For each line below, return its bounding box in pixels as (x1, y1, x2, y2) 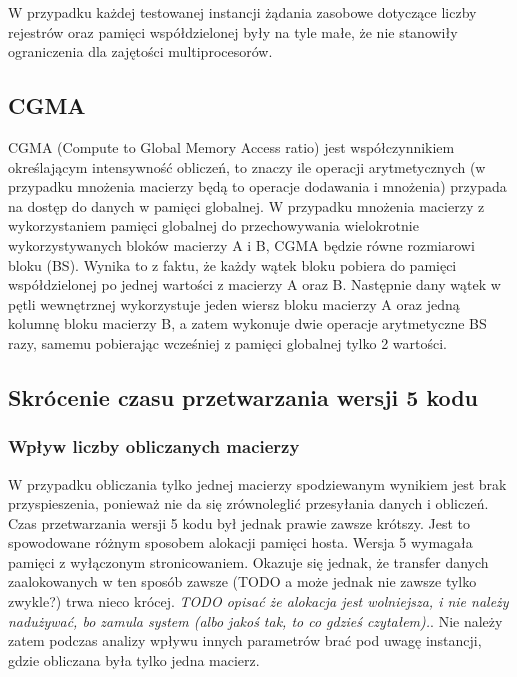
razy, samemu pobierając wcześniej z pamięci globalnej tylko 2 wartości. (8, 332, 447, 353)
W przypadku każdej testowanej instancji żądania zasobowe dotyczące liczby (8, 2, 477, 22)
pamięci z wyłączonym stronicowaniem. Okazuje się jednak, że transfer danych (8, 551, 489, 572)
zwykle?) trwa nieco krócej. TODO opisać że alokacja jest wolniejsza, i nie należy (8, 591, 509, 612)
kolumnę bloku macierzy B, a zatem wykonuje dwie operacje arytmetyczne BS (8, 313, 487, 334)
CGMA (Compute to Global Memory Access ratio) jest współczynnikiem (8, 136, 455, 157)
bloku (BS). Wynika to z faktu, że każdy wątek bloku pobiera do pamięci (8, 254, 457, 275)
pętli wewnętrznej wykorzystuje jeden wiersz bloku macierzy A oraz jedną (8, 293, 460, 314)
